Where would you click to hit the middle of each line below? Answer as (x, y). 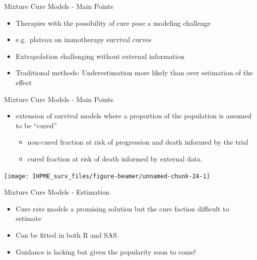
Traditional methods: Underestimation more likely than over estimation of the (134, 73)
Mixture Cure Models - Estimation (57, 192)
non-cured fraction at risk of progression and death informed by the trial (138, 142)
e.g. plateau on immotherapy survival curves (84, 39)
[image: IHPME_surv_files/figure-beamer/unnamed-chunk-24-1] (107, 176)
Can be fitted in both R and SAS (66, 234)
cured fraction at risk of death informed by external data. (115, 158)
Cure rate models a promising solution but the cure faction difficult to (122, 208)
